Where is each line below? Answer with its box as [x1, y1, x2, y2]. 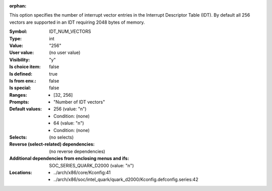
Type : [9, 35, 22, 41]
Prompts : [9, 99, 30, 105]
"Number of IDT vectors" [53, 99, 105, 105]
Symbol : [9, 28, 28, 35]
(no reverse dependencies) [49, 148, 105, 154]
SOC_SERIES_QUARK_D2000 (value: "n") [49, 162, 134, 168]
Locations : [9, 169, 32, 175]
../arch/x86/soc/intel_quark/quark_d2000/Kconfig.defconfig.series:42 [53, 176, 198, 182]
